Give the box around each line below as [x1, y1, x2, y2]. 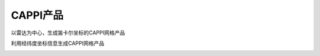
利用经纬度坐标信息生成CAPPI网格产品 [11, 40, 105, 47]
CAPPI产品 [11, 9, 63, 22]
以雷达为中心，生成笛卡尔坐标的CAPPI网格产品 [11, 29, 126, 36]
